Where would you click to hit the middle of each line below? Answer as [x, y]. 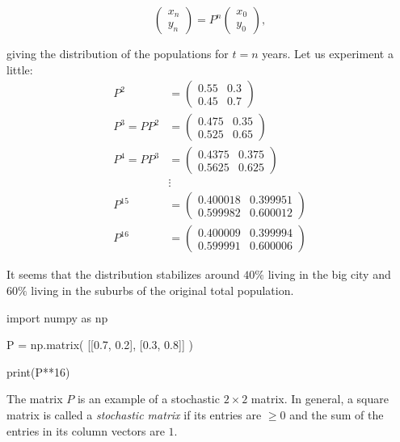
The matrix [35, 399]
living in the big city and [329, 274]
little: [20, 69]
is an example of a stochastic [148, 399]
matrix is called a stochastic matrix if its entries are [134, 414]
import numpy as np [57, 317]
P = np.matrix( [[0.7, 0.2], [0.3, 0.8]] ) [100, 345]
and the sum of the [337, 414]
